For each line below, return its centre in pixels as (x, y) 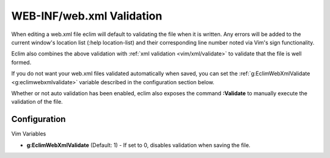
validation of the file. (37, 102)
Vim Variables (29, 134)
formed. (21, 62)
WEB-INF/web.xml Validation (87, 16)
